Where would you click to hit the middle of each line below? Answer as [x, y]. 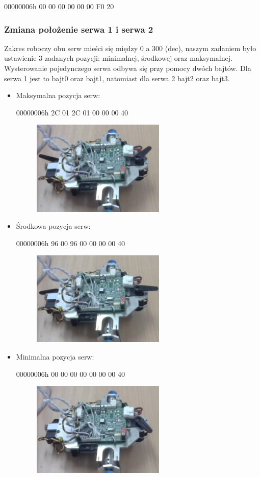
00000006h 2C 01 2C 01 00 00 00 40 [72, 112]
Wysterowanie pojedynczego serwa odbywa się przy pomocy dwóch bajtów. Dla [128, 68]
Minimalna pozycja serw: [55, 357]
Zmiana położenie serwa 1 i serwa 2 [79, 29]
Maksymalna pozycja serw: [58, 95]
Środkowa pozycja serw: [53, 226]
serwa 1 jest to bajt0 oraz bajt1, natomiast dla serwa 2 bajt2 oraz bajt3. [117, 78]
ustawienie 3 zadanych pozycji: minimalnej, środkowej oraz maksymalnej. [118, 58]
